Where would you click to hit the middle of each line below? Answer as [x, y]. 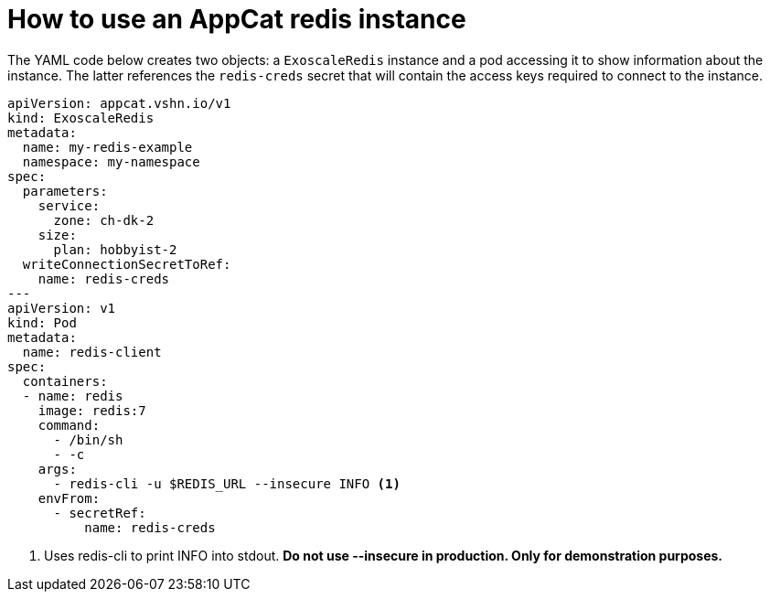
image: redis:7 [92, 410]
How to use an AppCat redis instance [237, 19]
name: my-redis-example [107, 147]
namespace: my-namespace [111, 161]
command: [69, 425]
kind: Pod [42, 322]
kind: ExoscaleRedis [81, 118]
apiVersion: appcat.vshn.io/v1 [119, 103]
